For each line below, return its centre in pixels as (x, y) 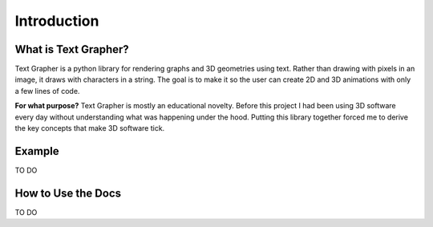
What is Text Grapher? (72, 49)
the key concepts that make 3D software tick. (90, 128)
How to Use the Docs (68, 193)
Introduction (57, 21)
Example (37, 151)
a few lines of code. (47, 91)
